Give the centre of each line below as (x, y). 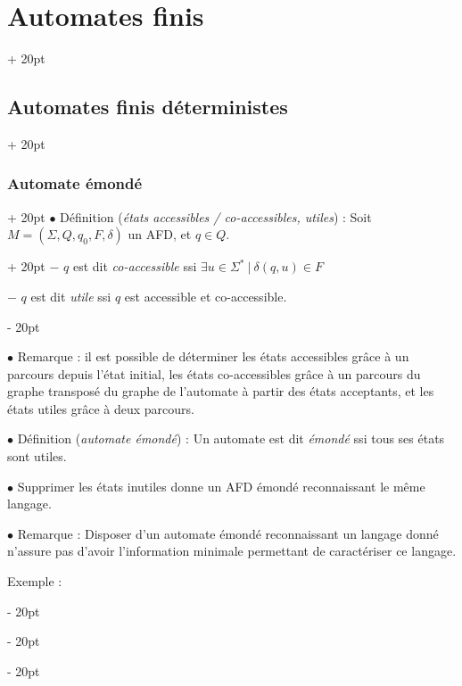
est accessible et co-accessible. (206, 296)
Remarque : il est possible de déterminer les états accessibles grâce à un (213, 356)
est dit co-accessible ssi (135, 266)
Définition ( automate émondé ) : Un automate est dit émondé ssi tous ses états (231, 438)
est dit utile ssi (71, 296)
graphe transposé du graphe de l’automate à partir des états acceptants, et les (221, 391)
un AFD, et (160, 234)
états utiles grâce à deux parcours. (101, 408)
